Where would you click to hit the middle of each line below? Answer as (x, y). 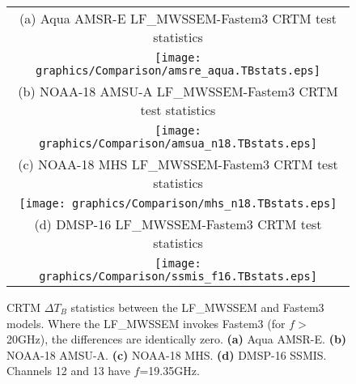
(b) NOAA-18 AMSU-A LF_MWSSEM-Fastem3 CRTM (178, 91)
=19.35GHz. (170, 371)
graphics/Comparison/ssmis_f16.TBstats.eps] (178, 276)
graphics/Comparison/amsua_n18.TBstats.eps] (178, 143)
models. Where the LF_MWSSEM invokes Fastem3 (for (146, 323)
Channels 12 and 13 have (68, 371)
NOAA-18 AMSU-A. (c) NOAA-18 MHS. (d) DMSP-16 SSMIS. (167, 354)
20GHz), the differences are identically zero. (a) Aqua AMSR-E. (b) (177, 339)
